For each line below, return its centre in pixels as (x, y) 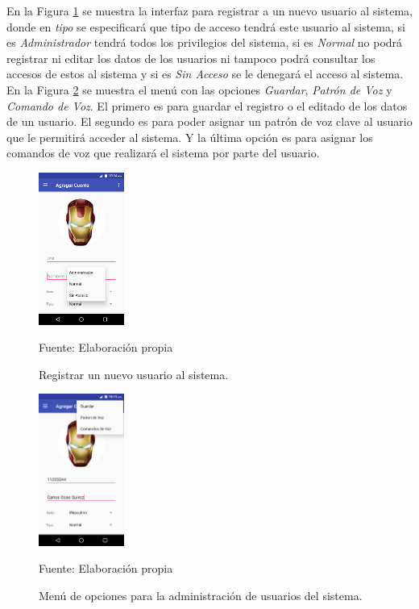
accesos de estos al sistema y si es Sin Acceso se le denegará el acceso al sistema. (205, 74)
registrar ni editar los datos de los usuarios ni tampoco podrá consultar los (191, 58)
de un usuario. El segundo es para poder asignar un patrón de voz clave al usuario (209, 121)
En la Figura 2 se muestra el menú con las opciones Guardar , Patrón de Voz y (199, 89)
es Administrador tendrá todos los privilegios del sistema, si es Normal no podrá (205, 42)
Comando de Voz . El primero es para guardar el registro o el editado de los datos (207, 105)
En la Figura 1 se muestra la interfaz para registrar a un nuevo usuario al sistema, (209, 10)
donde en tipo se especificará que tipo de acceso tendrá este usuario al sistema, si (206, 26)
